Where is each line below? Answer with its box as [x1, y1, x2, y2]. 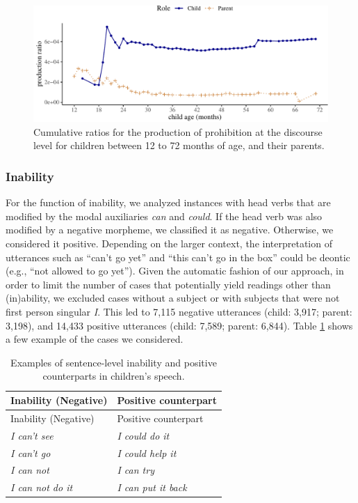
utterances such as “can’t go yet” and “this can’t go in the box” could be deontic [6, 249, 350, 264]
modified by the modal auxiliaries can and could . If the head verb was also [6, 208, 323, 223]
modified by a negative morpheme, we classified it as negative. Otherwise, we [6, 222, 334, 237]
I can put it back [117, 480, 187, 495]
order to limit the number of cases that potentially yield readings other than [6, 277, 331, 291]
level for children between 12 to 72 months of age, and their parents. [33, 138, 325, 153]
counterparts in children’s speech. [42, 369, 185, 383]
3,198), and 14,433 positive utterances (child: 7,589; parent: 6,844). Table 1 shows [6, 318, 353, 332]
